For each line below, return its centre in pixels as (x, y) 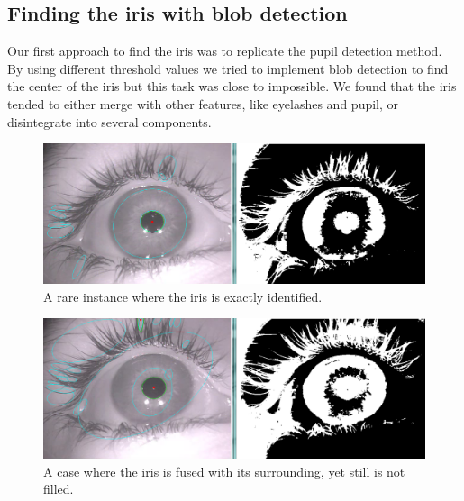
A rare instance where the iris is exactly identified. (183, 296)
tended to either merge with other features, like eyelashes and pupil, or (203, 103)
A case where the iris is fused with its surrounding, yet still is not (224, 471)
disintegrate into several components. (109, 121)
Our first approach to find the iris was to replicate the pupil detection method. (225, 51)
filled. (59, 489)
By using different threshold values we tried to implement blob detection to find (228, 68)
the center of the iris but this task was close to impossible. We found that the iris (232, 86)
